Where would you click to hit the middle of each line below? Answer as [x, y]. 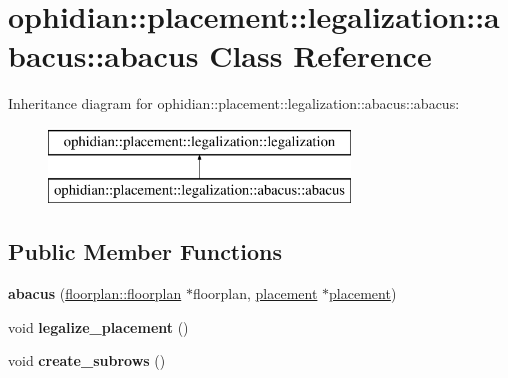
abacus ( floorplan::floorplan [95, 293]
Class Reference [320, 55]
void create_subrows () [87, 360]
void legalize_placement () [98, 326]
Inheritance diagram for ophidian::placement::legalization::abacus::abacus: [234, 103]
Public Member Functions [145, 251]
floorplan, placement [255, 293]
